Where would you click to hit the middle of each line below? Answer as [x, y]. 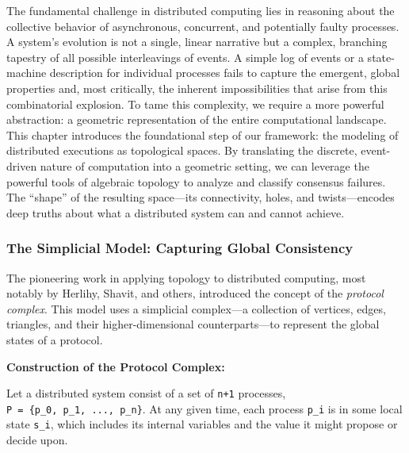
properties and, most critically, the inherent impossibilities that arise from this [197, 88]
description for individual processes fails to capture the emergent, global [225, 73]
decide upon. [37, 440]
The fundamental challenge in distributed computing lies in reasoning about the [201, 10]
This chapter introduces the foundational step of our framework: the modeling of [203, 134]
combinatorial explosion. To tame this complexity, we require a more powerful [195, 104]
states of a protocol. [55, 339]
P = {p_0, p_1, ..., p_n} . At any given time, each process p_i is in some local [204, 408]
